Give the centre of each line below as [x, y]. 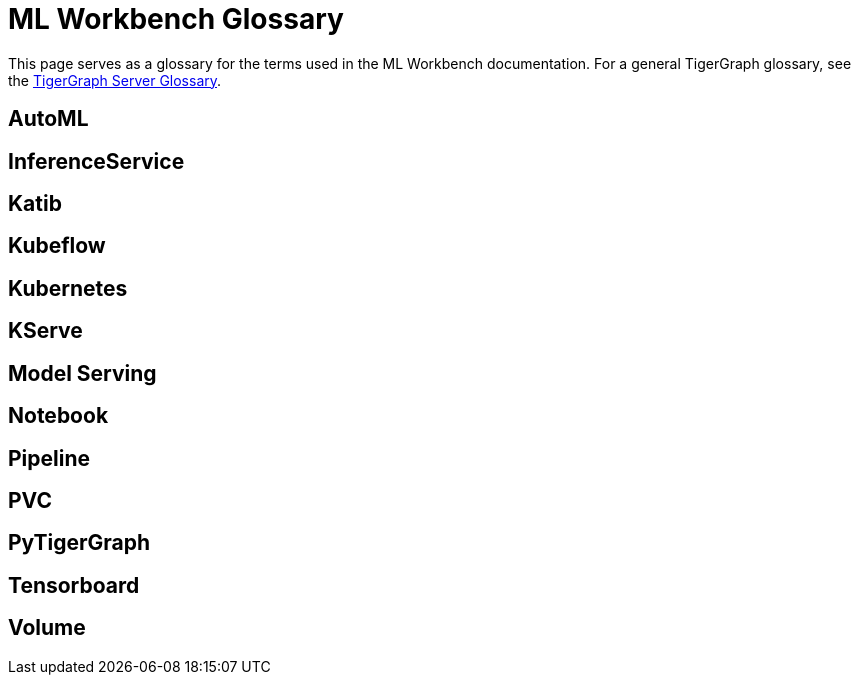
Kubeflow [57, 246]
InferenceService [96, 161]
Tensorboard [74, 585]
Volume [47, 628]
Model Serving [82, 373]
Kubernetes [68, 288]
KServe [45, 331]
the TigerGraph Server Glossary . [115, 80]
